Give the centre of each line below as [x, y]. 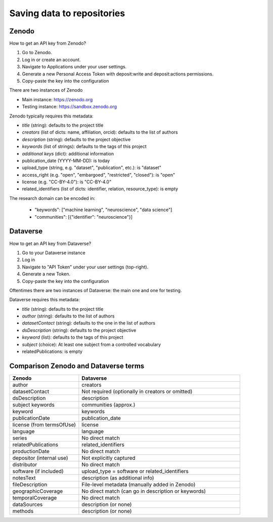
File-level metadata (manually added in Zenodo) [139, 485]
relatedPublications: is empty [52, 351]
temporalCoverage [35, 498]
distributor [25, 464]
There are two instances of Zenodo [46, 90]
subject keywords [34, 405]
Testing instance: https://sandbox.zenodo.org [70, 107]
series [20, 438]
